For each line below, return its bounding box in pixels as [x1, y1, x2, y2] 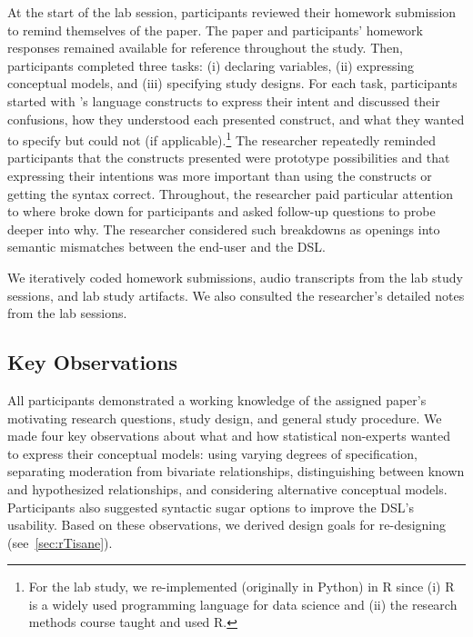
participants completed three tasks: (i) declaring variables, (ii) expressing [7, 55, 415, 75]
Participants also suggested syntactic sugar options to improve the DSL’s [7, 497, 414, 516]
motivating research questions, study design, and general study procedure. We [7, 408, 442, 427]
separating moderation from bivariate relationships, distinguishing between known [7, 462, 465, 481]
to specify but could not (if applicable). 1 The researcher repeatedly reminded [7, 128, 436, 149]
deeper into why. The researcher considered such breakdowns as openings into [7, 219, 440, 238]
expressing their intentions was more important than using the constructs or [7, 166, 432, 184]
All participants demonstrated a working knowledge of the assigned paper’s [7, 390, 427, 409]
